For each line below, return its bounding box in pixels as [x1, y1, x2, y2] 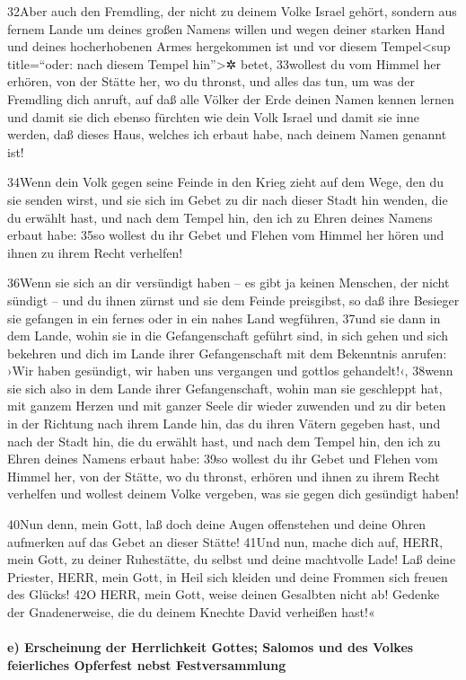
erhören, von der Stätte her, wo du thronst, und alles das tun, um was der [7, 72, 416, 91]
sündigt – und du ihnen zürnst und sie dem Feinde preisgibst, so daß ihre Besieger [7, 290, 460, 309]
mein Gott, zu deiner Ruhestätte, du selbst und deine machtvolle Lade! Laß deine [7, 550, 456, 569]
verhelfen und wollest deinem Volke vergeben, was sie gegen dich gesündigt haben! [7, 484, 459, 503]
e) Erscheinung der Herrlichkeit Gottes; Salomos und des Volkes [7, 638, 414, 657]
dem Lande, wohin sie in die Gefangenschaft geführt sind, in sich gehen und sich [7, 326, 449, 345]
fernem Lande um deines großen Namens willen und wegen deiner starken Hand [7, 19, 445, 38]
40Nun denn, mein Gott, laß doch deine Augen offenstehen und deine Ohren [7, 515, 426, 534]
